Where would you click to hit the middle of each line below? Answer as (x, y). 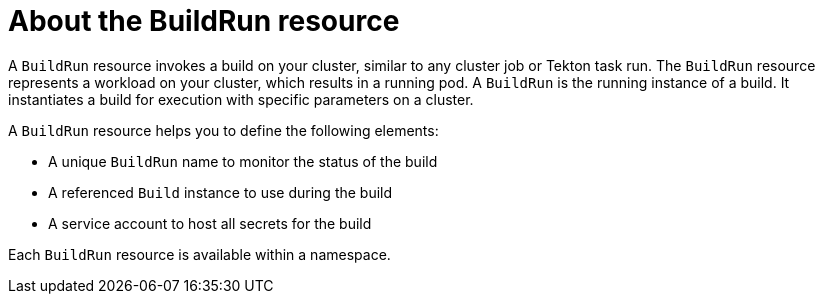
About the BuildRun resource (204, 21)
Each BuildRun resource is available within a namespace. (199, 254)
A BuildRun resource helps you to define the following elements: (223, 130)
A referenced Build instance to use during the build (220, 192)
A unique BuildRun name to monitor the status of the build (243, 161)
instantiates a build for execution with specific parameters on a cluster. (241, 99)
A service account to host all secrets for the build (210, 223)
